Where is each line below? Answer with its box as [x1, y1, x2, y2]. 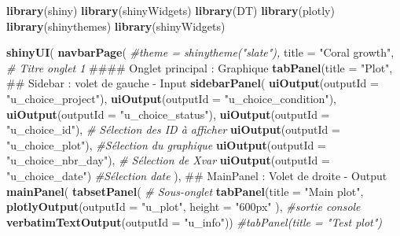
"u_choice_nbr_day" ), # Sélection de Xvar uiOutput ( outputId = [6, 152, 330, 168]
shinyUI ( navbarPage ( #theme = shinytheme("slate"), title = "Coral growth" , [6, 44, 394, 61]
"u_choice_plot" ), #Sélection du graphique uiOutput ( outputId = [6, 136, 326, 153]
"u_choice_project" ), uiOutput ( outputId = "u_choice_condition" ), [6, 90, 336, 106]
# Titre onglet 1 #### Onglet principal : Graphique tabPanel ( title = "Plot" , [6, 59, 393, 76]
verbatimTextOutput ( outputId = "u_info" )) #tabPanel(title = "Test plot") [6, 213, 383, 230]
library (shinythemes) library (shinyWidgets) [6, 17, 226, 34]
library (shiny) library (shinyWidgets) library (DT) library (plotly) [6, 2, 335, 18]
